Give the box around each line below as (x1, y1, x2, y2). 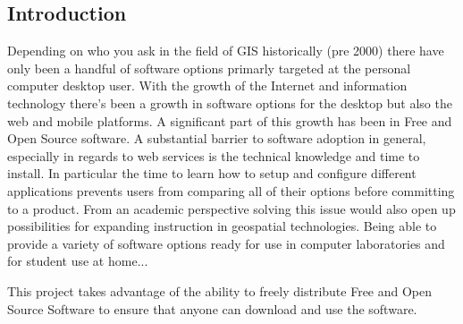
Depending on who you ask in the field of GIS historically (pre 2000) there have (7, 41, 444, 60)
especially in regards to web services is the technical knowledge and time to (7, 146, 420, 165)
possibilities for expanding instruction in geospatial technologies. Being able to (7, 217, 437, 235)
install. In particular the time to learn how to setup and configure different (7, 164, 417, 183)
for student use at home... (7, 252, 148, 270)
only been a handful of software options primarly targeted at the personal (7, 58, 411, 77)
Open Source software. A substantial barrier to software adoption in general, (7, 129, 426, 148)
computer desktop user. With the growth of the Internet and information (7, 76, 408, 95)
